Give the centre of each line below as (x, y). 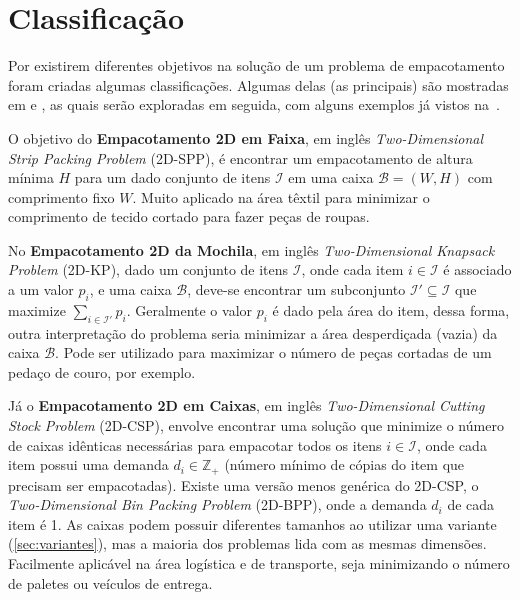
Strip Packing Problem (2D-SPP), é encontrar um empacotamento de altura (240, 157)
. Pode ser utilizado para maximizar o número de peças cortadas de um (273, 352)
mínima (31, 177)
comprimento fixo (61, 196)
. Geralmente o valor (189, 309)
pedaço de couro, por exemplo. (102, 371)
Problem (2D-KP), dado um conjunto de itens (148, 269)
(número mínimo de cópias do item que (344, 464)
